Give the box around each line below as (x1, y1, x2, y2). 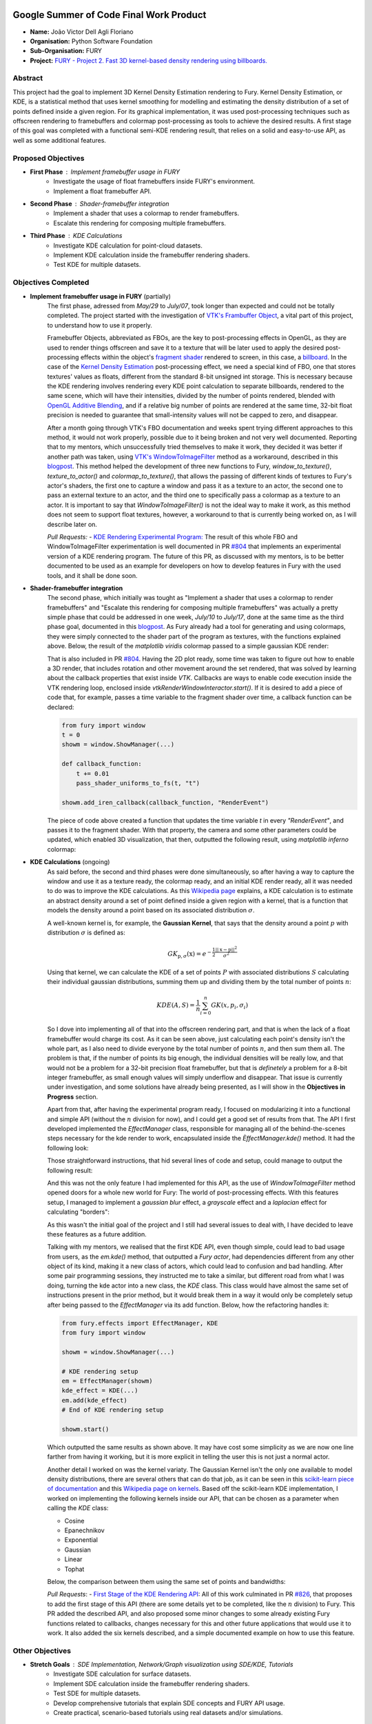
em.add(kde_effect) (61, 1396, 127, 1404)
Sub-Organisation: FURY (30, 47, 103, 55)
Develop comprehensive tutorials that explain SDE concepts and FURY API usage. (53, 1698, 285, 1707)
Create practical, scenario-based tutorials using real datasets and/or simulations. (53, 1709, 283, 1717)
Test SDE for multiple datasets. (53, 1690, 141, 1698)
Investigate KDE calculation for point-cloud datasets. (53, 241, 203, 250)
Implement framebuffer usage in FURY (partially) (30, 292, 172, 300)
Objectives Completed (12, 278, 90, 288)
